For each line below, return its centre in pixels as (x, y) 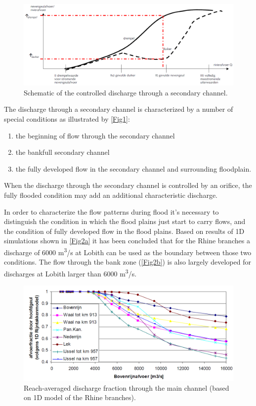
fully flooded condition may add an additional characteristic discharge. (111, 195)
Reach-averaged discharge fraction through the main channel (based (127, 387)
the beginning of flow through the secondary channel (95, 135)
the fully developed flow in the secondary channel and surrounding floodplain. (133, 168)
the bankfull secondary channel (63, 152)
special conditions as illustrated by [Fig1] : (67, 118)
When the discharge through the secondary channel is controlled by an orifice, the (128, 185)
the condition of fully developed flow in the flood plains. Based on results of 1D (124, 231)
